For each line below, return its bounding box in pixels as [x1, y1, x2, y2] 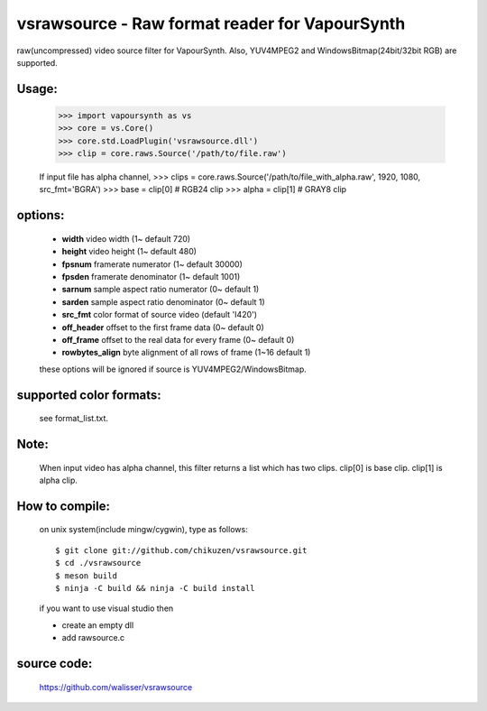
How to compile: [16, 498, 110, 513]
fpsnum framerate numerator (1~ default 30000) [61, 258, 243, 270]
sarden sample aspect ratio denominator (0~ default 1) [61, 296, 265, 307]
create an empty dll [61, 619, 134, 631]
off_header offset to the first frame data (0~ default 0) [61, 321, 265, 333]
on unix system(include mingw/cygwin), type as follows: [39, 524, 248, 535]
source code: [16, 655, 93, 671]
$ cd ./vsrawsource [55, 558, 142, 568]
